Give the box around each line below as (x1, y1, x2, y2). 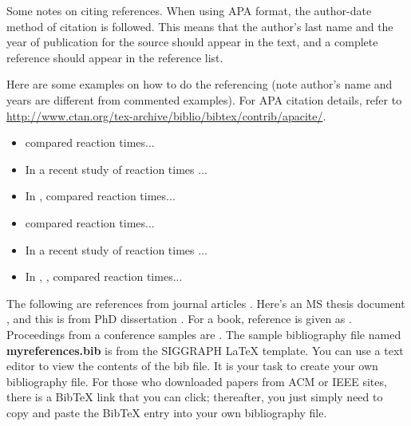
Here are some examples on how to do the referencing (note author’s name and (6, 76, 393, 93)
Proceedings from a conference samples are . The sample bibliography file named (6, 325, 401, 342)
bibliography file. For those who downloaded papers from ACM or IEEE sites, (6, 373, 387, 389)
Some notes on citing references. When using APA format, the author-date (6, 2, 372, 18)
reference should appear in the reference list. (6, 49, 223, 65)
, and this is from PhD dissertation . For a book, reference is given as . (6, 310, 352, 327)
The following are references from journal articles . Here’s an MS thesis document (6, 294, 405, 311)
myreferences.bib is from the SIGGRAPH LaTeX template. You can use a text (6, 341, 404, 358)
